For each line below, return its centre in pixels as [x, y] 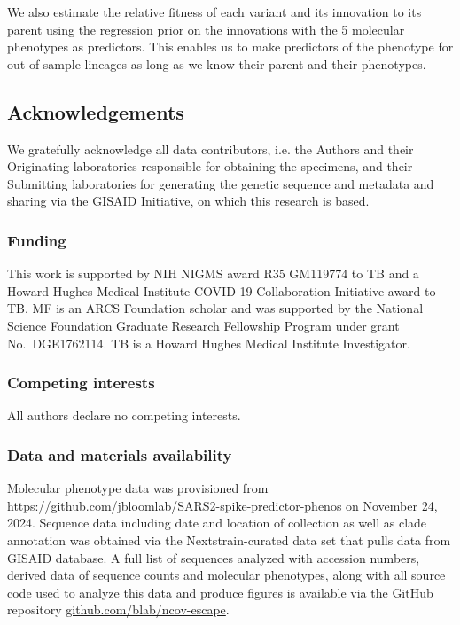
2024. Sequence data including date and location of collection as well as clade [217, 523]
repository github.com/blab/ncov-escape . [118, 609]
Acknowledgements [96, 111]
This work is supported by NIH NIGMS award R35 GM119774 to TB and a [213, 273]
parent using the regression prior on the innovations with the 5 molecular [206, 29]
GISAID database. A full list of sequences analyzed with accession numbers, [214, 557]
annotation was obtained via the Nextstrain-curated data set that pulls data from [229, 539]
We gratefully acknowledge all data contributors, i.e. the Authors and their [211, 148]
